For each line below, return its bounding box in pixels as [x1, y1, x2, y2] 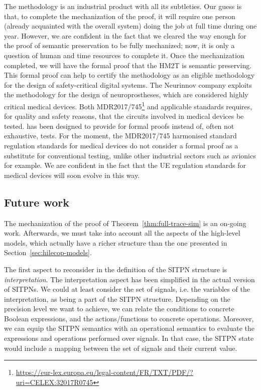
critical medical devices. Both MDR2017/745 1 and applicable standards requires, [4, 99, 252, 111]
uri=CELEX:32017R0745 [16, 376, 93, 387]
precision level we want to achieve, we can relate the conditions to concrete [4, 303, 234, 314]
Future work [4, 194, 70, 210]
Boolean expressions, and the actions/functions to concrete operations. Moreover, [4, 313, 254, 323]
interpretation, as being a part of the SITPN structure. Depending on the [4, 293, 230, 304]
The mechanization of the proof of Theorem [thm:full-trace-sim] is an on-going [4, 218, 246, 228]
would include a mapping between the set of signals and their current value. [4, 342, 237, 353]
